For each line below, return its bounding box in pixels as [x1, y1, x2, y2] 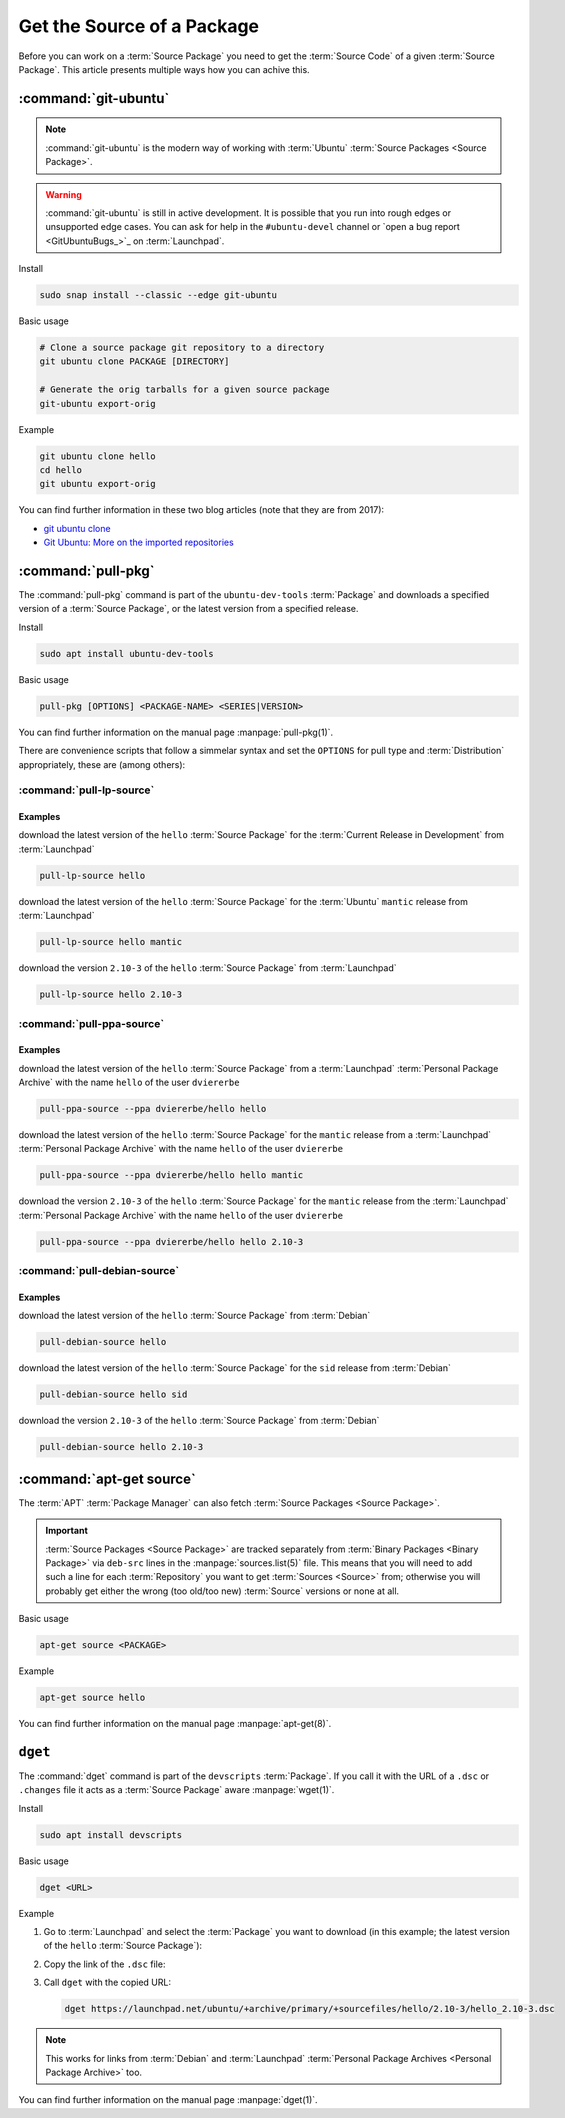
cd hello [39, 464, 83, 475]
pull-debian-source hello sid [39, 1389, 188, 1400]
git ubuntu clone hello [39, 450, 157, 462]
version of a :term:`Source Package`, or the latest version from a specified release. [18, 603, 359, 615]
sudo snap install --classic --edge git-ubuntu [39, 290, 277, 301]
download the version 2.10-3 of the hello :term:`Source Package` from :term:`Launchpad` [18, 962, 397, 974]
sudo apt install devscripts [39, 1829, 183, 1840]
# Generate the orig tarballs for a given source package [39, 384, 330, 395]
